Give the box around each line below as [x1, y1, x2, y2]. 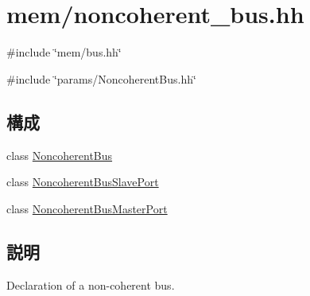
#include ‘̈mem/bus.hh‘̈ [6, 44, 122, 60]
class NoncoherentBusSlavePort [6, 173, 159, 190]
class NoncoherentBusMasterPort [6, 200, 168, 216]
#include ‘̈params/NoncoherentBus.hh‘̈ [6, 70, 196, 87]
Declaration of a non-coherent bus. [6, 276, 175, 293]
